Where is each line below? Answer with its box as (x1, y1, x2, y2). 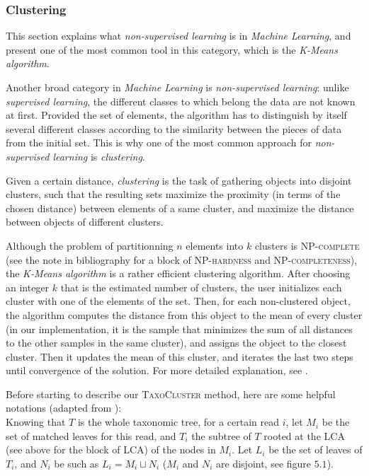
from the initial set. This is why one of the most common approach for (6, 135, 312, 150)
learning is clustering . (52, 149, 145, 163)
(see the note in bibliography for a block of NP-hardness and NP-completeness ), (6, 252, 358, 267)
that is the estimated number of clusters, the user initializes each (60, 279, 342, 294)
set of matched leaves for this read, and (6, 428, 176, 443)
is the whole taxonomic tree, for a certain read (77, 414, 280, 429)
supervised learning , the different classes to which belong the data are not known (6, 93, 356, 108)
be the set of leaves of (268, 442, 363, 457)
